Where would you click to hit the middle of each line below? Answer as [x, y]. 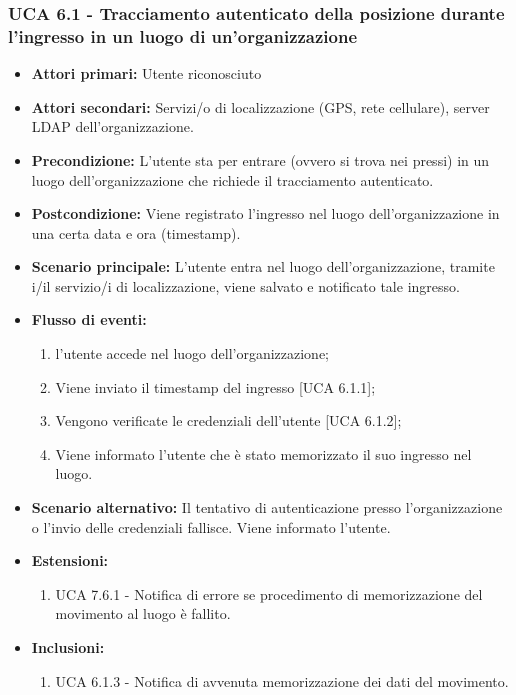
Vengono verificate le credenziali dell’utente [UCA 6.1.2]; [228, 420]
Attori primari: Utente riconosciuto [146, 73]
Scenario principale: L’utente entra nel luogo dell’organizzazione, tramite [263, 266]
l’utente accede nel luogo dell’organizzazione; [192, 353]
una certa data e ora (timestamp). [136, 232]
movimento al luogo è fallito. [143, 613]
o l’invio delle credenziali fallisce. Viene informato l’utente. [211, 526]
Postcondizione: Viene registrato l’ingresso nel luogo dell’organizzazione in [265, 213]
